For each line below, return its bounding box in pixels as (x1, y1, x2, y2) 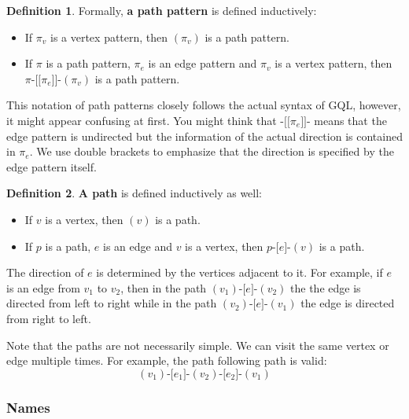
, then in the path (120, 279, 207, 296)
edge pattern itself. (6, 158, 97, 175)
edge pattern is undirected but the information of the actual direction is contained (6, 127, 403, 144)
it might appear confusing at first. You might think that (6, 112, 277, 128)
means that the (314, 112, 387, 128)
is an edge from (6, 279, 80, 296)
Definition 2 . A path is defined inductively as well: (6, 185, 263, 201)
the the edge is (290, 279, 361, 296)
